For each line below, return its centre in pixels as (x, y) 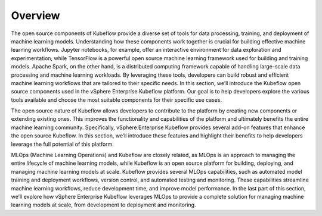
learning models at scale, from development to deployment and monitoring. (103, 205)
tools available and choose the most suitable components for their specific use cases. (117, 100)
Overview (35, 15)
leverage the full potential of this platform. (63, 144)
